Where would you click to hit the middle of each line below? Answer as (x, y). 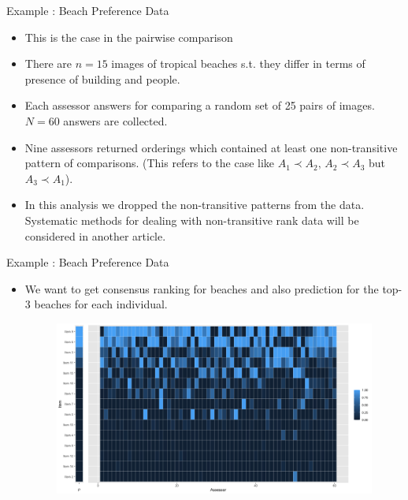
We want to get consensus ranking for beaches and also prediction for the (202, 288)
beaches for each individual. (101, 304)
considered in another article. (95, 235)
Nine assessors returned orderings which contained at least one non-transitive (211, 147)
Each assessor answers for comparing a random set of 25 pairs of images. (200, 105)
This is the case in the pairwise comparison (129, 37)
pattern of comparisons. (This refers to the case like (150, 163)
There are (48, 63)
